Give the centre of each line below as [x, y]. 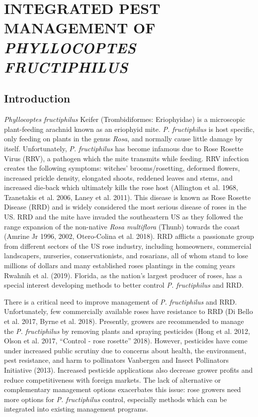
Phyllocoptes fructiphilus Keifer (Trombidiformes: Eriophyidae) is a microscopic [125, 119]
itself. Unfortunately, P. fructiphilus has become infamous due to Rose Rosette [124, 148]
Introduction [37, 98]
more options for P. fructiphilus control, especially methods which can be [116, 399]
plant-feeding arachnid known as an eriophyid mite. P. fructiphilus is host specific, [129, 129]
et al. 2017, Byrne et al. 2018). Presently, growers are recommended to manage [124, 321]
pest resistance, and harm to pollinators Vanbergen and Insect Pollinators [116, 360]
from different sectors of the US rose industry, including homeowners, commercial [128, 246]
